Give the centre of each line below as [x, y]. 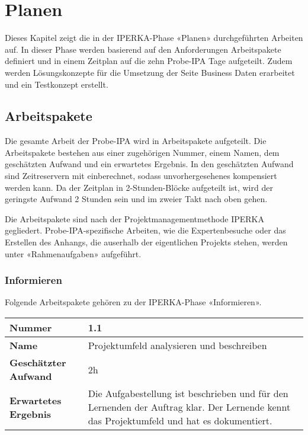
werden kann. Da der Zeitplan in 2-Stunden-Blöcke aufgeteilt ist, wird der [139, 187]
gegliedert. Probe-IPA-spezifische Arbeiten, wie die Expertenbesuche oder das [145, 230]
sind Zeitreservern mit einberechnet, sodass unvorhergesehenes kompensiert [141, 176]
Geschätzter [38, 363]
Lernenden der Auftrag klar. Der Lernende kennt [189, 407]
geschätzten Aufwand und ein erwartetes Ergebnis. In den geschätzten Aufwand [149, 164]
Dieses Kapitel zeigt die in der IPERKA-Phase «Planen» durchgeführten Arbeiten [154, 38]
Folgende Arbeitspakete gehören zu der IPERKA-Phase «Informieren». [133, 302]
